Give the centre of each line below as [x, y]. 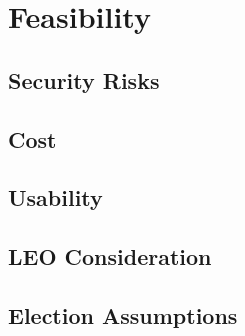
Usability [55, 197]
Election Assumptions [123, 314]
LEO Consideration [110, 256]
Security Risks [84, 79]
